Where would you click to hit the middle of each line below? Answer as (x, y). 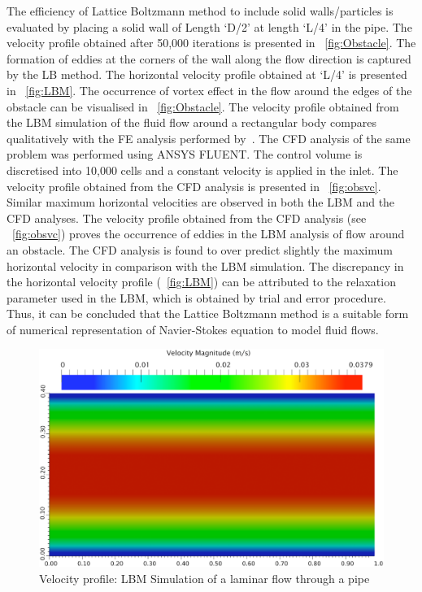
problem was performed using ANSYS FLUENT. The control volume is (185, 154)
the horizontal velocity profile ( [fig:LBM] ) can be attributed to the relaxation (201, 282)
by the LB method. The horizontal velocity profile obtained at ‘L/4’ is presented (207, 74)
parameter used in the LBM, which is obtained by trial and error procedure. (196, 297)
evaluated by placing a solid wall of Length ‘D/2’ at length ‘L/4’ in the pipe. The (209, 26)
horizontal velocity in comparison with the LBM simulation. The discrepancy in (205, 266)
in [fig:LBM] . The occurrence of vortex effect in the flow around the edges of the (209, 90)
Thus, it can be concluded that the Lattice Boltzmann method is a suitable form (208, 313)
